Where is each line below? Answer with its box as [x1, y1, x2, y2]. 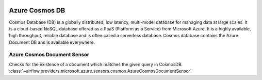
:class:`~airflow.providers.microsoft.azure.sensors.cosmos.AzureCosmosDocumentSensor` [9, 68, 192, 74]
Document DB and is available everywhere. [9, 39, 95, 45]
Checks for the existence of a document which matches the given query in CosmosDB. [9, 61, 183, 67]
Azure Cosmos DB [9, 6, 65, 14]
